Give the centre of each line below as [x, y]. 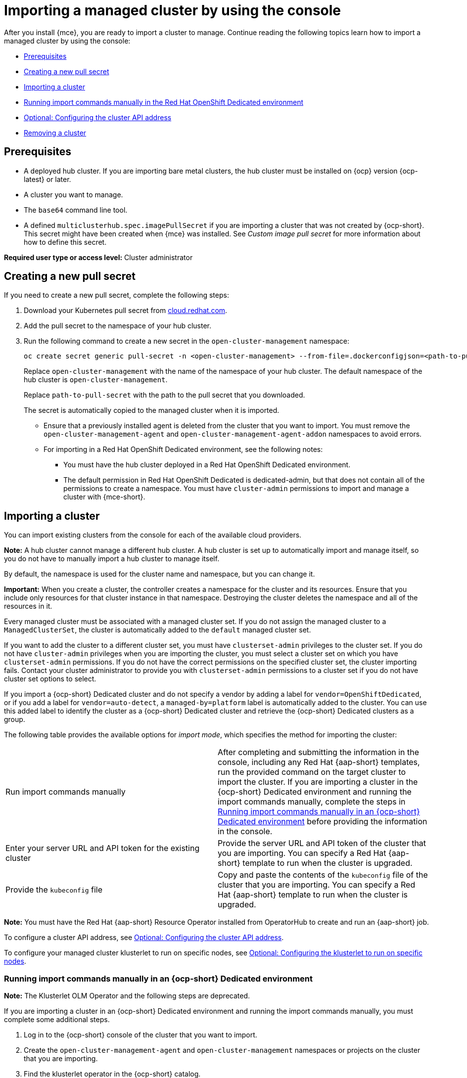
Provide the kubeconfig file [54, 890]
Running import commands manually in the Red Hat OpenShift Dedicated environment [163, 102]
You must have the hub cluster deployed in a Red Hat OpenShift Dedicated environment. [207, 465]
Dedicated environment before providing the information [323, 822]
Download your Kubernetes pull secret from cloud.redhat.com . [126, 311]
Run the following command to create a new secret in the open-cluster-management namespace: [187, 341]
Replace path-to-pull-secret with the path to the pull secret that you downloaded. [164, 395]
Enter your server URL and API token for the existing [103, 848]
